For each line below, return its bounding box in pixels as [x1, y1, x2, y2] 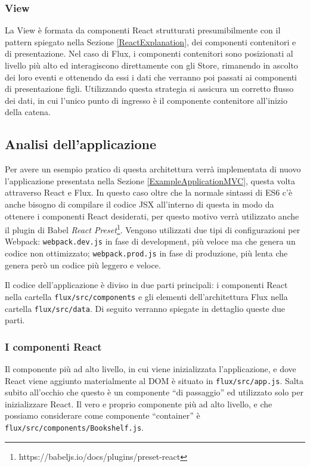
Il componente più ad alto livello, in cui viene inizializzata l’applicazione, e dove [5, 363, 296, 375]
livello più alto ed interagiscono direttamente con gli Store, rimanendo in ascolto [5, 59, 298, 71]
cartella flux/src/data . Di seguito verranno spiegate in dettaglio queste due [5, 302, 286, 314]
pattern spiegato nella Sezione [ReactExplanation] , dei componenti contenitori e [5, 35, 296, 48]
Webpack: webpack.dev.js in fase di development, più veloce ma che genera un [5, 235, 296, 248]
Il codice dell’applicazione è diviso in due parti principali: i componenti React [5, 279, 288, 291]
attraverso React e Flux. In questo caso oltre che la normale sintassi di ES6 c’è [5, 186, 293, 199]
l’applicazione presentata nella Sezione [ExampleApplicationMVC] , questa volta [5, 174, 295, 187]
